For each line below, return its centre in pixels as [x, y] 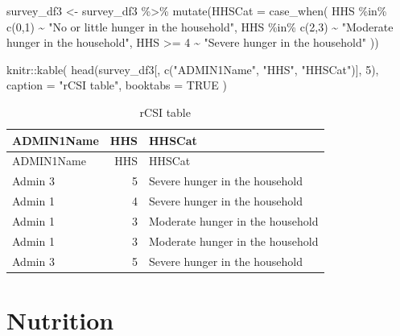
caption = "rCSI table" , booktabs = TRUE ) [117, 85]
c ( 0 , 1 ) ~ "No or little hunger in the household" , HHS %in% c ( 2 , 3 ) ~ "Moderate [200, 26]
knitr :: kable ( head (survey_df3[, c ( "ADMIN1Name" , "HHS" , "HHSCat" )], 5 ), [193, 69]
